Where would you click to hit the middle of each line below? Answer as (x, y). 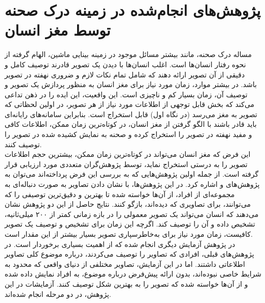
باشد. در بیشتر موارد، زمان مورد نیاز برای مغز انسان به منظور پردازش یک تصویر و (131, 84)
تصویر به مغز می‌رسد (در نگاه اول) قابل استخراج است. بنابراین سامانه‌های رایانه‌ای (131, 114)
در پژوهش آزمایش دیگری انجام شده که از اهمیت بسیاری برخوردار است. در (120, 244)
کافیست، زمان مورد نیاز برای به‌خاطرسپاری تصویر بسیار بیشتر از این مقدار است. (129, 234)
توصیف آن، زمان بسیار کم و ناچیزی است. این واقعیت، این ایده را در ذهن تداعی (126, 94)
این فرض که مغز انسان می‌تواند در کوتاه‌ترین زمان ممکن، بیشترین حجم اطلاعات (128, 154)
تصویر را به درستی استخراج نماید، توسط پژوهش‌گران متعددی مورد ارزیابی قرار (126, 164)
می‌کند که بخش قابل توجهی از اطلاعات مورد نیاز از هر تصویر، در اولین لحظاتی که (130, 104)
